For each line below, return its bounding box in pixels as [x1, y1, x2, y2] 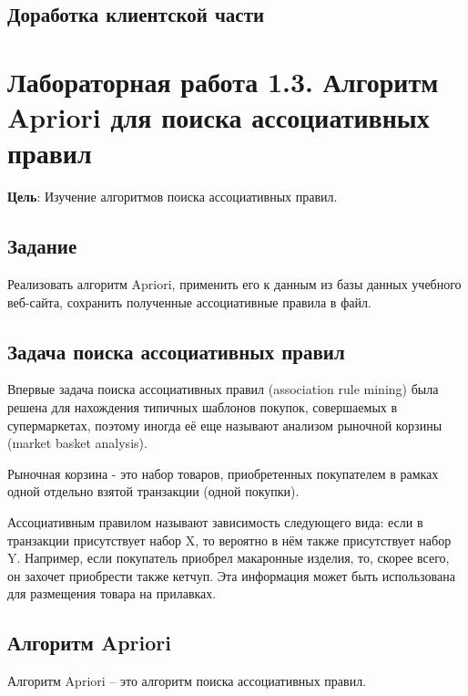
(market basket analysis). [7, 433, 148, 452]
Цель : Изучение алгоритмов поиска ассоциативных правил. [7, 187, 338, 206]
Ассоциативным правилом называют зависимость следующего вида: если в [7, 513, 423, 532]
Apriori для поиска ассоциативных [7, 99, 430, 136]
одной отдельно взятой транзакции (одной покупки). [7, 482, 300, 501]
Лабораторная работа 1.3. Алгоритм [7, 62, 439, 99]
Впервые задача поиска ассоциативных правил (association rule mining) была [7, 379, 439, 399]
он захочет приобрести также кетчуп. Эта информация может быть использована [7, 566, 455, 585]
